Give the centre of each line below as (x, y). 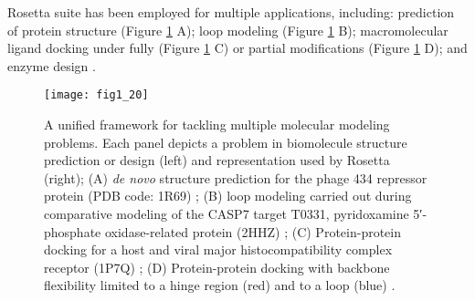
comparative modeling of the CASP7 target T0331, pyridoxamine (227, 213)
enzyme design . (52, 65)
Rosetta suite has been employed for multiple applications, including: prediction (231, 12)
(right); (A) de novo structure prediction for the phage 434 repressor (236, 177)
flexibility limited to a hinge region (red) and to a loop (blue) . (220, 285)
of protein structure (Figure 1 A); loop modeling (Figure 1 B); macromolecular (228, 30)
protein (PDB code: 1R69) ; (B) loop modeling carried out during (228, 196)
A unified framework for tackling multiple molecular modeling (217, 125)
